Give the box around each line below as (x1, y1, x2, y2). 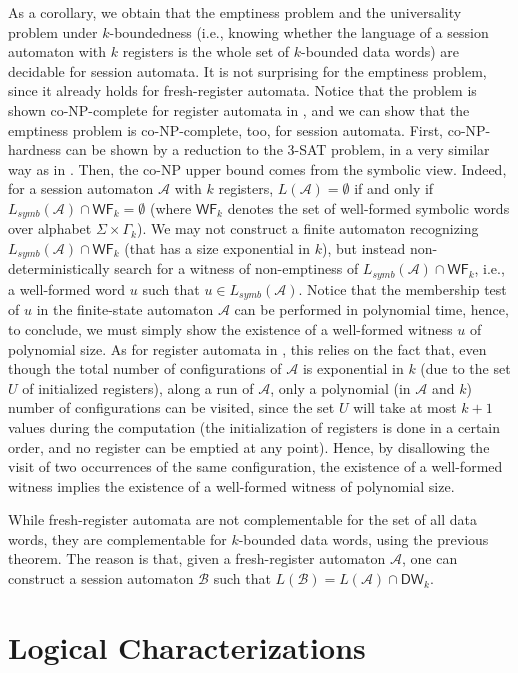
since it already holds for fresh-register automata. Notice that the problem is (8, 80, 477, 101)
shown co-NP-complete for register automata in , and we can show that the (8, 99, 470, 120)
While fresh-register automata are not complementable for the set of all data (8, 509, 478, 530)
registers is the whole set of (122, 41, 290, 62)
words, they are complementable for (8, 528, 227, 549)
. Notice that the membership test (298, 278, 507, 299)
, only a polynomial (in (270, 377, 411, 398)
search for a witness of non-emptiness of (114, 258, 359, 279)
